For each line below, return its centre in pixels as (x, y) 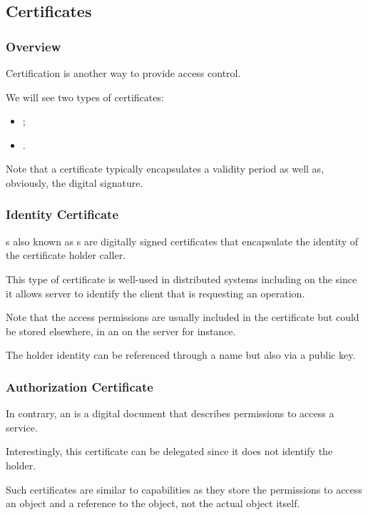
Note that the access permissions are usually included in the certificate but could (183, 317)
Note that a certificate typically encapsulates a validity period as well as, (165, 169)
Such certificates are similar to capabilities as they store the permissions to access (184, 489)
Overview (34, 46)
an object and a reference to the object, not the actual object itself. (153, 503)
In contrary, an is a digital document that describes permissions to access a (170, 413)
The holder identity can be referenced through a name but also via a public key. (181, 355)
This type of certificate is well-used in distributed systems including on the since (182, 279)
